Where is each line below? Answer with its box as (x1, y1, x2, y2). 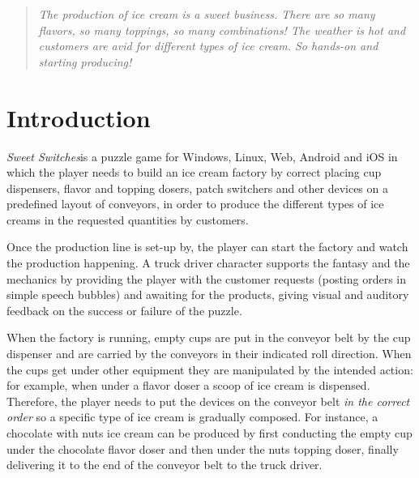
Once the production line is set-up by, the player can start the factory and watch (6, 238, 408, 255)
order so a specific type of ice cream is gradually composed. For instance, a (6, 408, 378, 425)
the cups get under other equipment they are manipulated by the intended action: (6, 361, 413, 378)
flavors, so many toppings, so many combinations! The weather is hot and (38, 21, 406, 38)
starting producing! (38, 53, 132, 70)
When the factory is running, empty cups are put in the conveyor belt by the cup (6, 329, 411, 346)
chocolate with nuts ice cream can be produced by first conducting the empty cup (6, 425, 413, 441)
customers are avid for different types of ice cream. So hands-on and (38, 37, 378, 54)
